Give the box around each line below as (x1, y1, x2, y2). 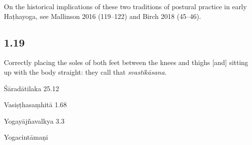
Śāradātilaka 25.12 (4, 83, 59, 93)
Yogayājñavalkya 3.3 (4, 115, 65, 126)
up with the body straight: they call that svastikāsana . (4, 66, 167, 77)
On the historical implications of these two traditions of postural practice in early (4, 1, 247, 11)
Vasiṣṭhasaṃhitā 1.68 (4, 99, 67, 110)
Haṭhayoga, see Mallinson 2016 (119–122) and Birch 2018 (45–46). (4, 11, 201, 21)
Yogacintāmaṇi (4, 132, 48, 142)
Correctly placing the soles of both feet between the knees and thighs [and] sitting (4, 57, 249, 67)
